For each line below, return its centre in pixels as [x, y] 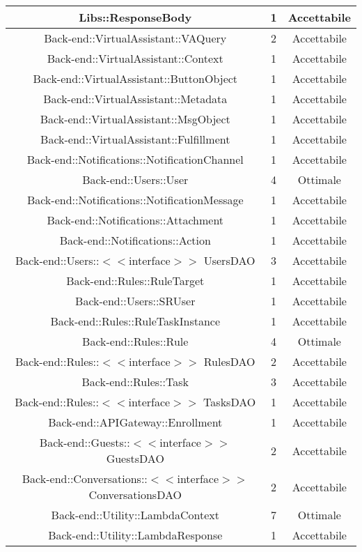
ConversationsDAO [135, 495]
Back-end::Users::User [135, 179]
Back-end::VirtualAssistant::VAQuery [135, 38]
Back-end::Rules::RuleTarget [135, 281]
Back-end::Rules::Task [135, 382]
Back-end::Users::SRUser [135, 301]
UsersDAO [229, 260]
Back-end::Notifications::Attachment [135, 220]
